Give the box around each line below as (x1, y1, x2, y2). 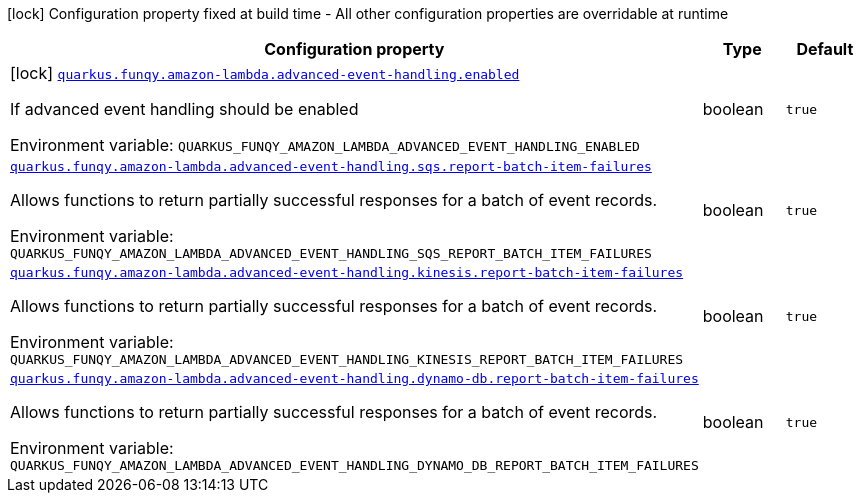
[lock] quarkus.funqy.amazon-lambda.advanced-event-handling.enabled (10, 63, 520, 83)
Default (796, 39, 854, 59)
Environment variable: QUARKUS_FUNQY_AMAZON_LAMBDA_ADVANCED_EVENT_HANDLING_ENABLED (10, 135, 640, 155)
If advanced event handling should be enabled (10, 99, 359, 119)
